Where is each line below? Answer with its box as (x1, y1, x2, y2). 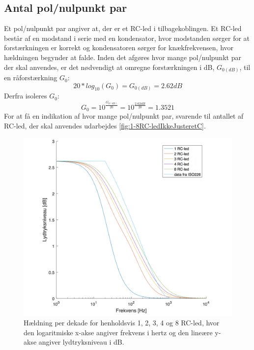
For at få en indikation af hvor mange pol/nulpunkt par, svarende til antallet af (4, 111, 244, 121)
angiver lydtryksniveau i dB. (38, 337, 124, 347)
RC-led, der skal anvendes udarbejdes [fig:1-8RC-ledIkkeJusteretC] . (4, 120, 206, 130)
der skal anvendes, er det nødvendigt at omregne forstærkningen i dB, (4, 62, 215, 72)
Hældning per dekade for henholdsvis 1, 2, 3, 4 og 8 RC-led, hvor (24, 318, 220, 328)
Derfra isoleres (4, 91, 47, 101)
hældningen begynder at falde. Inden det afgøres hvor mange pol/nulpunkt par (4, 52, 241, 62)
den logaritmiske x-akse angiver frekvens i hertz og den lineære (24, 327, 213, 337)
